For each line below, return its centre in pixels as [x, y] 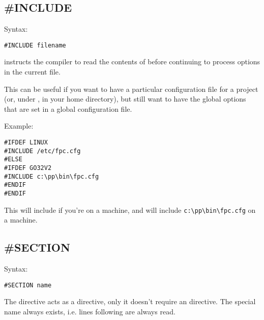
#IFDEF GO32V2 [28, 168]
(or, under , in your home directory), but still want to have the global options [125, 99]
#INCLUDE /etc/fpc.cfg [42, 151]
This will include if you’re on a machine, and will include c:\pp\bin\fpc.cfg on [130, 210]
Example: [19, 126]
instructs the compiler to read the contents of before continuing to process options [132, 61]
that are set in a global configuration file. [68, 108]
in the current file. [32, 72]
